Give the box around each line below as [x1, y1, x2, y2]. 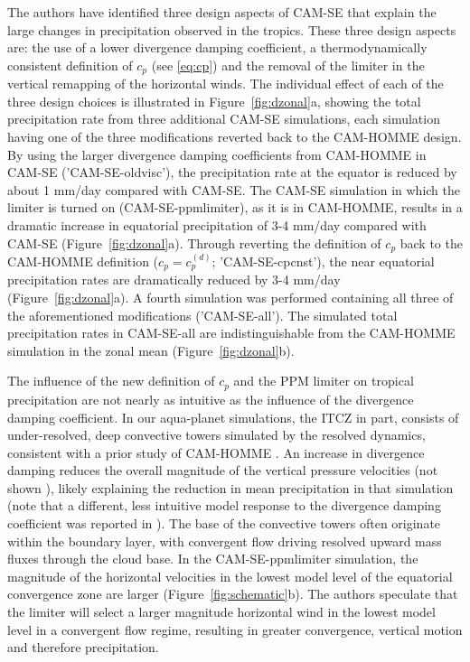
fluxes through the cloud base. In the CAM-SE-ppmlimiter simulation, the [7, 549, 418, 568]
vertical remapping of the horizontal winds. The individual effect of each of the [7, 74, 444, 93]
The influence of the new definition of [7, 371, 215, 390]
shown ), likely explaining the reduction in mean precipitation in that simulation [7, 478, 454, 497]
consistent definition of [7, 55, 133, 74]
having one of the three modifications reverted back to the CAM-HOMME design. [7, 127, 462, 146]
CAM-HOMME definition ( [7, 252, 159, 271]
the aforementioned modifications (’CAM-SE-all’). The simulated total [7, 305, 398, 324]
